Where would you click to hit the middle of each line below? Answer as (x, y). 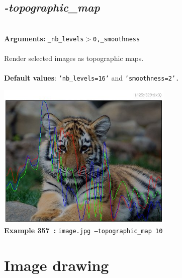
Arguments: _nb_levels (44, 38)
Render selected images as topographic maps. (74, 58)
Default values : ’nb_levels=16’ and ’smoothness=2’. (92, 78)
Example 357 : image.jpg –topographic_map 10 (83, 230)
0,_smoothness (117, 39)
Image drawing (57, 265)
